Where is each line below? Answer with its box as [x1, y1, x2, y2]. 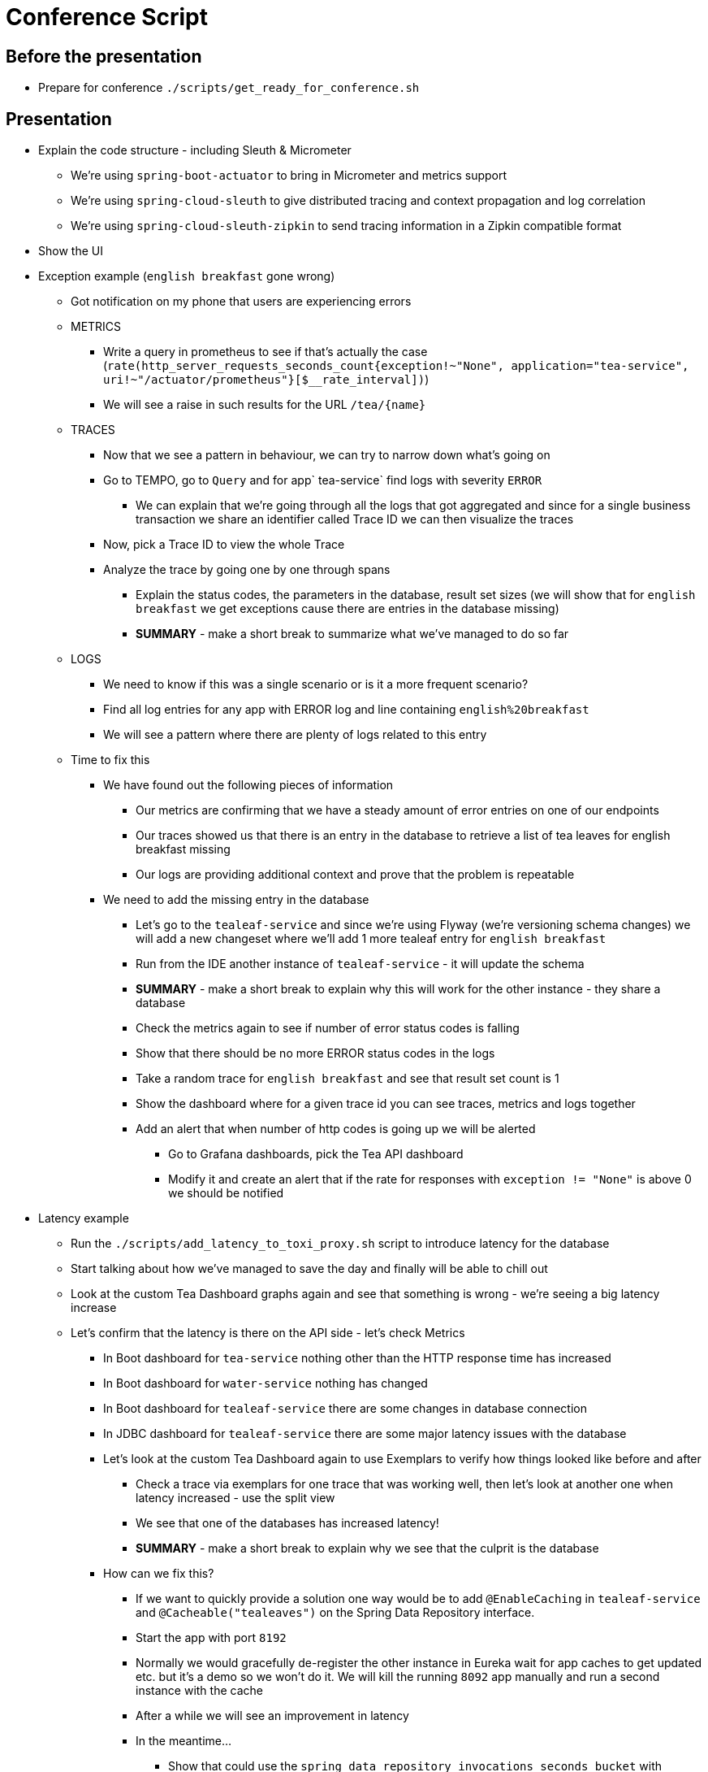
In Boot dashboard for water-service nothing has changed [103, 1376, 428, 1391]
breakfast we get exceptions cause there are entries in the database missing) [136, 602, 559, 616]
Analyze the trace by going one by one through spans [103, 562, 391, 577]
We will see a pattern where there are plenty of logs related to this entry [103, 727, 487, 742]
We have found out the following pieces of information [103, 778, 394, 793]
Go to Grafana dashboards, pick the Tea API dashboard [168, 1147, 464, 1162]
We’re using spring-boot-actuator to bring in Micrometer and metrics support [71, 168, 507, 183]
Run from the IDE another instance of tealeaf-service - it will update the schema [136, 957, 585, 971]
